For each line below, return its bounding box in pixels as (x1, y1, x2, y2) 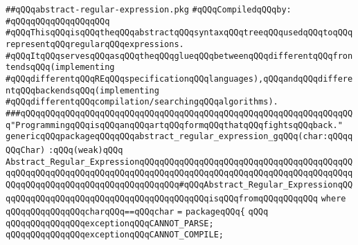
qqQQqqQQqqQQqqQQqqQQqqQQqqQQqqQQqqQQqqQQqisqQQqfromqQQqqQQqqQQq (6, 193, 319, 203)
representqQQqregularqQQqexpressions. (6, 39, 184, 49)
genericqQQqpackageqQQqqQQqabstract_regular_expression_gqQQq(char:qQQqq (6, 131, 353, 142)
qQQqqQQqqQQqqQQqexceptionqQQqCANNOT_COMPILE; (6, 230, 224, 240)
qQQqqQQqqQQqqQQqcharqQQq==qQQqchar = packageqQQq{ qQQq (6, 207, 269, 217)
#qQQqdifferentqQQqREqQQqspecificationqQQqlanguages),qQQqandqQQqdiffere (6, 73, 353, 84)
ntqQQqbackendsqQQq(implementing (6, 85, 159, 96)
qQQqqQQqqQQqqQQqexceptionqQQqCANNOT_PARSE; (6, 218, 214, 228)
